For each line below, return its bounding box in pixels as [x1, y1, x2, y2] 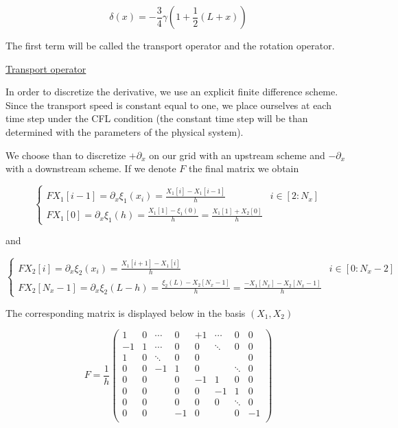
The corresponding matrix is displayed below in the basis [5, 305, 246, 320]
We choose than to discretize [5, 147, 126, 162]
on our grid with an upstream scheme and [149, 147, 325, 162]
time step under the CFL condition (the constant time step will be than [5, 111, 308, 126]
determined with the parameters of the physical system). [5, 124, 244, 139]
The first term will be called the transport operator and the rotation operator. [5, 38, 335, 52]
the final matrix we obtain [188, 161, 299, 176]
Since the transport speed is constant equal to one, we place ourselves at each [5, 97, 331, 112]
